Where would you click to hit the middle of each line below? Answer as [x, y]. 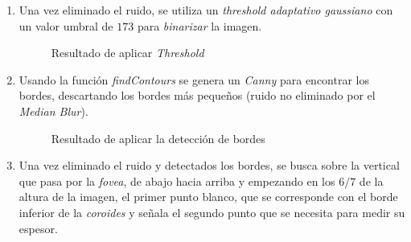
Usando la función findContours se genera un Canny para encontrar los [194, 79]
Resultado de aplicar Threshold [127, 53]
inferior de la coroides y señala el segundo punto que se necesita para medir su [212, 212]
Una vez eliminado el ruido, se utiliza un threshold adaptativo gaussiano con [206, 10]
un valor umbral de [66, 25]
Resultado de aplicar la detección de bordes [158, 138]
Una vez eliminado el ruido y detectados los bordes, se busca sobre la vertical [209, 165]
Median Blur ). [53, 111]
